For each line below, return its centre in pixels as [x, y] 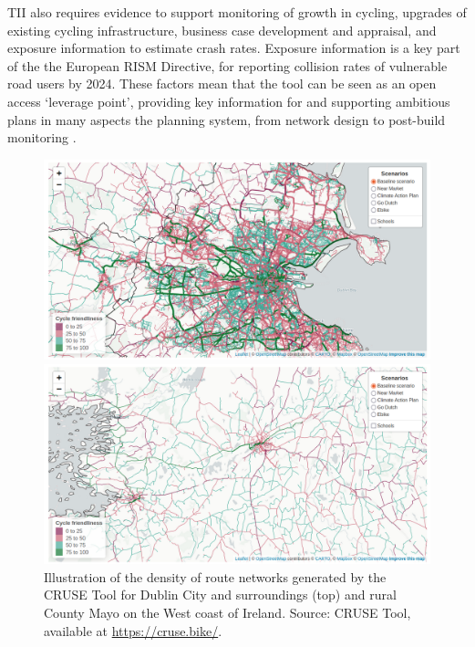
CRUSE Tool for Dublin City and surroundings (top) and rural [220, 595]
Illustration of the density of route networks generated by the [215, 576]
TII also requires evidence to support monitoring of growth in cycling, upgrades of [237, 12]
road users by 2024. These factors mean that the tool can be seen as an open [222, 83]
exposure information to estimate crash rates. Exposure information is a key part [234, 48]
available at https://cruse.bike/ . [133, 630]
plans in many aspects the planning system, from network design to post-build [227, 119]
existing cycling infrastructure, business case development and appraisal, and [222, 30]
